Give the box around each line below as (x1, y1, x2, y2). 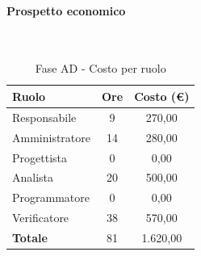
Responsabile (12, 108, 77, 125)
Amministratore (12, 128, 90, 145)
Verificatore (12, 209, 69, 226)
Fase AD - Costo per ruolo (35, 60, 166, 77)
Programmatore (12, 189, 90, 206)
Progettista (12, 149, 67, 166)
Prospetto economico (6, 2, 126, 19)
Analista (12, 169, 54, 186)
